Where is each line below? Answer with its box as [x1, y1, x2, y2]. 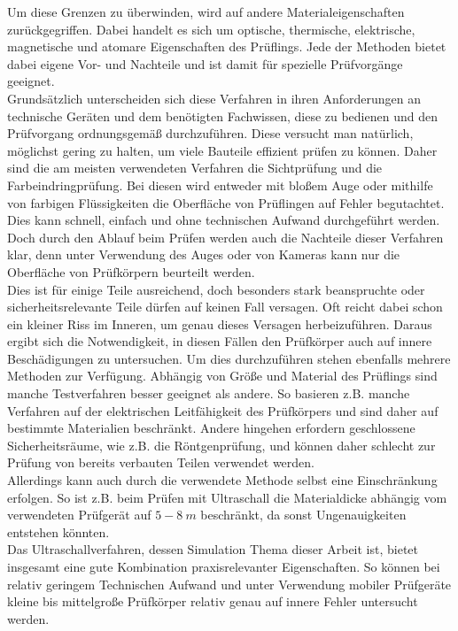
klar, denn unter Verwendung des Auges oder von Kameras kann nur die [7, 245, 400, 264]
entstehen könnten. [7, 522, 110, 541]
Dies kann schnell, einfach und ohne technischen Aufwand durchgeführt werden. [7, 211, 440, 229]
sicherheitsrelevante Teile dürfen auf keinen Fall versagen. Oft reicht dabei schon [7, 297, 443, 316]
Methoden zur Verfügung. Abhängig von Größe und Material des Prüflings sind [7, 366, 438, 385]
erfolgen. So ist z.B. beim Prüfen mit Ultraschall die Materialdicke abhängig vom [7, 488, 447, 506]
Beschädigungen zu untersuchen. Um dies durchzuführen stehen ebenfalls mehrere [7, 349, 451, 367]
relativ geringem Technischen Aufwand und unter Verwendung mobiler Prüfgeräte [7, 574, 452, 593]
